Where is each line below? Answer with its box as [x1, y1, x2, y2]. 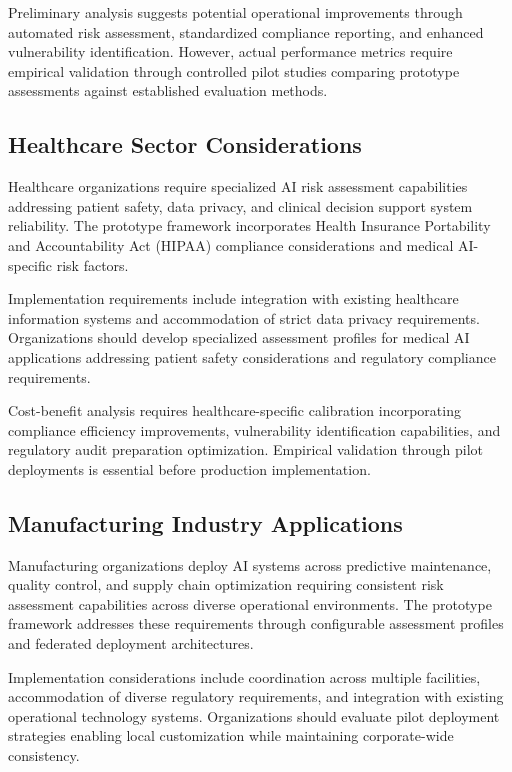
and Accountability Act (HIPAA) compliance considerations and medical [8, 234, 454, 255]
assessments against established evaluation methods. [8, 80, 328, 101]
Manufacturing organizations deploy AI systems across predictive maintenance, [8, 554, 492, 575]
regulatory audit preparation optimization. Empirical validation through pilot [8, 439, 483, 460]
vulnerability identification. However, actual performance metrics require [8, 41, 453, 62]
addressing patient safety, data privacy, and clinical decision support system [8, 195, 473, 216]
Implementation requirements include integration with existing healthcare [8, 288, 459, 309]
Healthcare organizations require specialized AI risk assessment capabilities [8, 176, 468, 197]
